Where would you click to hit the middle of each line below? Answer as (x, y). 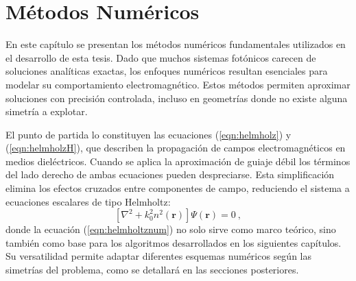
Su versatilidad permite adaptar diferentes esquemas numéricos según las (158, 256)
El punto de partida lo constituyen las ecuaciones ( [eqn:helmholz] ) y (149, 134)
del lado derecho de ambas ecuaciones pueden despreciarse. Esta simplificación (170, 174)
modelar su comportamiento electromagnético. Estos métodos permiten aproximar (178, 84)
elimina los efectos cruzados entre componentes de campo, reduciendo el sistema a (178, 188)
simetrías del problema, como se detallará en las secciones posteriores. (152, 270)
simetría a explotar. (47, 111)
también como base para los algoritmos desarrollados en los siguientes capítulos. (174, 242)
